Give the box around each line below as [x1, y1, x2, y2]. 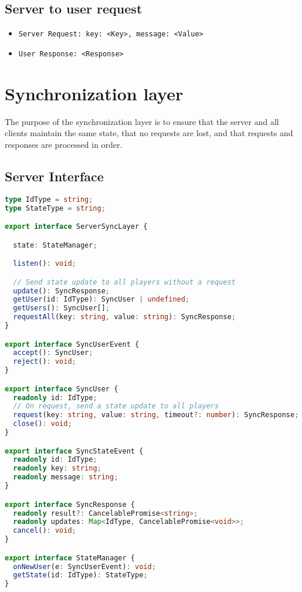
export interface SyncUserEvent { [5, 340, 140, 349]
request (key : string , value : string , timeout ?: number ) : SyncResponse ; [13, 411, 299, 420]
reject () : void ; [13, 357, 76, 366]
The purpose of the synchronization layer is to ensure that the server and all [5, 115, 279, 127]
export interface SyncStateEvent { [5, 446, 144, 455]
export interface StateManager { [5, 553, 135, 562]
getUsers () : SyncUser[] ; [13, 304, 110, 313]
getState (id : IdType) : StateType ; [13, 571, 148, 580]
